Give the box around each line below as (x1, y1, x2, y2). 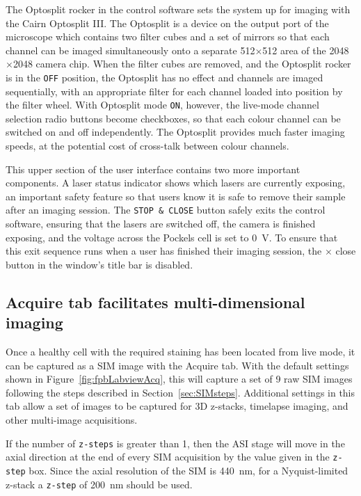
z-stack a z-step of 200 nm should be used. (6, 477, 193, 491)
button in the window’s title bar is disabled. (6, 257, 193, 271)
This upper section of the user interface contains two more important (6, 161, 300, 176)
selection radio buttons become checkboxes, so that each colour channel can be (6, 111, 341, 125)
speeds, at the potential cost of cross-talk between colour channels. (6, 138, 289, 153)
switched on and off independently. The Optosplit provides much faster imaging (6, 125, 345, 139)
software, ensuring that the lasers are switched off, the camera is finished (6, 216, 316, 231)
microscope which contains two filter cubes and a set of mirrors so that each (6, 29, 330, 44)
